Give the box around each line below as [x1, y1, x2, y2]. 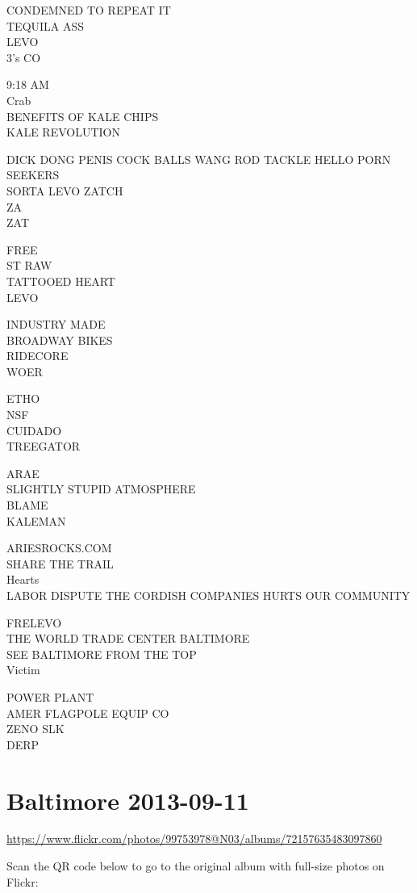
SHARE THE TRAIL [6, 555, 114, 572]
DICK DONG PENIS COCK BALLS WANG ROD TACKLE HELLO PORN [6, 150, 391, 167]
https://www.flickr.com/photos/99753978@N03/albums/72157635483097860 [6, 830, 382, 847]
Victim [6, 661, 40, 678]
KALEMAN [6, 512, 66, 529]
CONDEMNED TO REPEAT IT [6, 2, 171, 18]
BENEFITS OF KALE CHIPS [6, 107, 159, 124]
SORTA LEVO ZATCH [6, 182, 123, 199]
